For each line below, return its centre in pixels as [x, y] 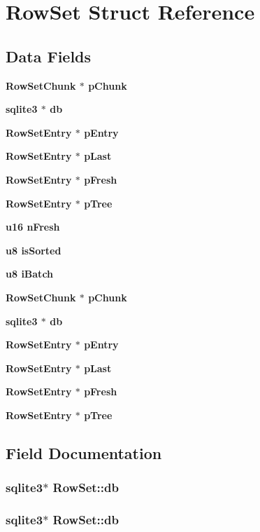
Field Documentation [84, 452]
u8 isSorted [34, 250]
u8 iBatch [30, 274]
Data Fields [49, 56]
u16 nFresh [33, 227]
